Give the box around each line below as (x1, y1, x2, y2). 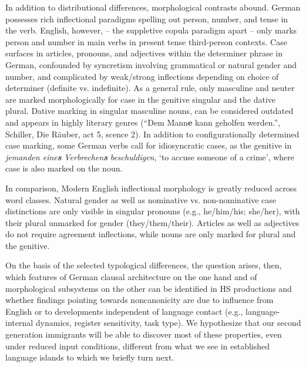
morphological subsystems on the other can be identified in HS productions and (5, 282, 292, 294)
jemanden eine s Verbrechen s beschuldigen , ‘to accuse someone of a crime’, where (5, 150, 295, 163)
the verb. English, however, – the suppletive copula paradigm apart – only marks (5, 24, 297, 36)
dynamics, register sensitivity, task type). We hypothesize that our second (35, 317, 301, 329)
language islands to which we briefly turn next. (5, 351, 174, 363)
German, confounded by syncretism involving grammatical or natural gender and (5, 58, 297, 70)
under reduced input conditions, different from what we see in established (5, 339, 270, 352)
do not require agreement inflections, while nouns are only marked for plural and (5, 228, 296, 240)
